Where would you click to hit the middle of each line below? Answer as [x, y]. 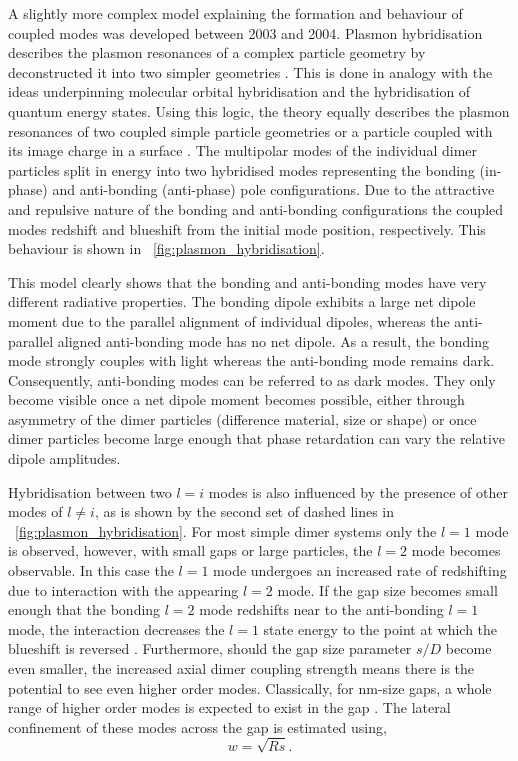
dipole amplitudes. [64, 458]
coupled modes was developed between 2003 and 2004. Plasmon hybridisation [245, 32]
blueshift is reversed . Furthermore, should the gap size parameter [210, 648]
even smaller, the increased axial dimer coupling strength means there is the [241, 668]
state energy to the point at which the [380, 628]
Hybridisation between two [90, 491]
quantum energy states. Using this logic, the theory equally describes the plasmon [259, 110]
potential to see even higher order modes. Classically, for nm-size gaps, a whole [250, 687]
